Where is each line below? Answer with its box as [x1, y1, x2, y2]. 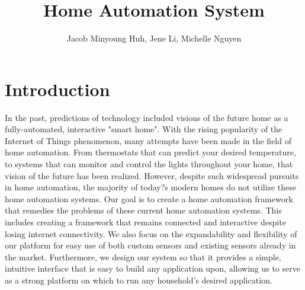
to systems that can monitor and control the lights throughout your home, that [5, 158, 293, 170]
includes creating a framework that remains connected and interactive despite [5, 216, 286, 228]
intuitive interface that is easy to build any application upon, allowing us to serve [5, 262, 300, 275]
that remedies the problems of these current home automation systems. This [5, 204, 282, 216]
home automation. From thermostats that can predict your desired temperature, [5, 146, 296, 158]
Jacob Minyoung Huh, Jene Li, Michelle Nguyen [66, 32, 242, 44]
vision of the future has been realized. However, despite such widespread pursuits [5, 169, 299, 181]
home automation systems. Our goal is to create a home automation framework [5, 192, 293, 205]
